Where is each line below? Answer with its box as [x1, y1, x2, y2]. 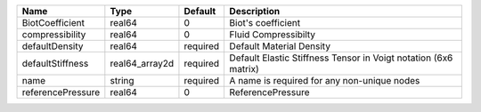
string [110, 75, 135, 86]
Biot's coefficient [229, 17, 301, 28]
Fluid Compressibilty [229, 28, 316, 40]
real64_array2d [110, 58, 175, 69]
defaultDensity [21, 40, 84, 52]
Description [229, 5, 281, 17]
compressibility [21, 28, 86, 40]
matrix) [229, 63, 259, 75]
